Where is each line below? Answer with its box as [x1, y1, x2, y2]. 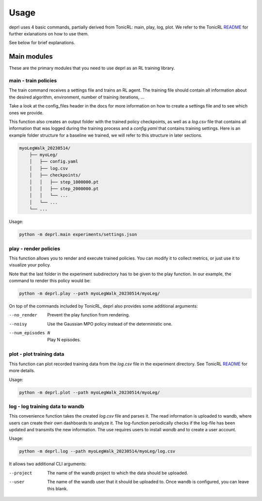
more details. [9, 368, 35, 374]
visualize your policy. [9, 262, 51, 268]
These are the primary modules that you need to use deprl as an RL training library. [9, 65, 175, 71]
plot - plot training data [9, 351, 65, 358]
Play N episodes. [47, 337, 81, 343]
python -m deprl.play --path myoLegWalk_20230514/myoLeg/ [19, 291, 160, 297]
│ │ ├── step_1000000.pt [29, 179, 99, 185]
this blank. [47, 485, 68, 491]
